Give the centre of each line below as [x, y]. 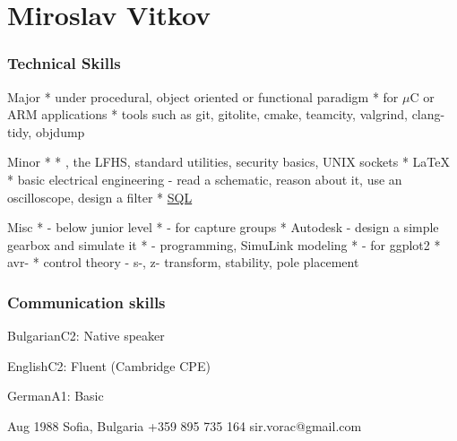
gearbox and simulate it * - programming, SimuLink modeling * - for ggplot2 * [224, 244]
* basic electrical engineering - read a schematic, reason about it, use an [205, 179]
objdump [60, 131]
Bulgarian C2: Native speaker [86, 336]
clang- [428, 114]
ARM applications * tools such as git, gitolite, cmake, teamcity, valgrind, [207, 114]
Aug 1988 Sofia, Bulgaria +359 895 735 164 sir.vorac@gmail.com [185, 425]
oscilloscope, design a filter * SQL [100, 197]
